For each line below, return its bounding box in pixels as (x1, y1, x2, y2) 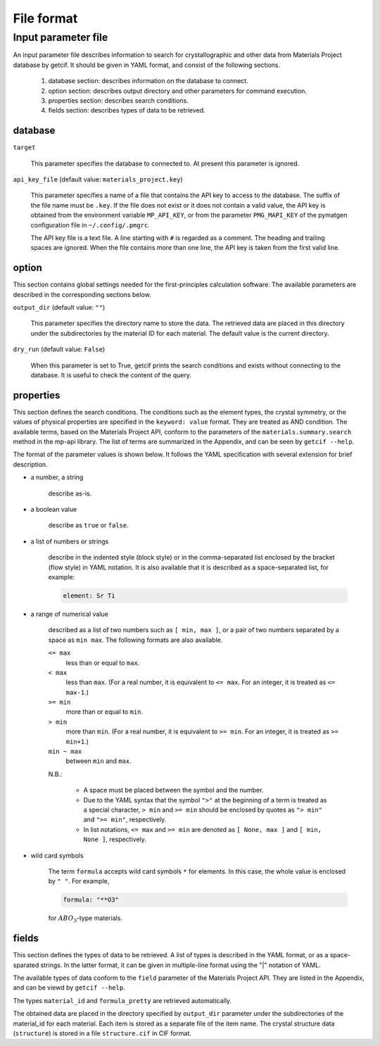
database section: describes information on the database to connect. (48, 77, 249, 85)
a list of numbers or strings (30, 537, 109, 546)
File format (13, 11, 78, 26)
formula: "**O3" (63, 896, 120, 904)
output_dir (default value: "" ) (13, 303, 106, 312)
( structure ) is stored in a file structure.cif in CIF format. (13, 1028, 191, 1038)
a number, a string (30, 473, 84, 481)
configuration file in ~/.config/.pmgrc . (30, 220, 151, 229)
